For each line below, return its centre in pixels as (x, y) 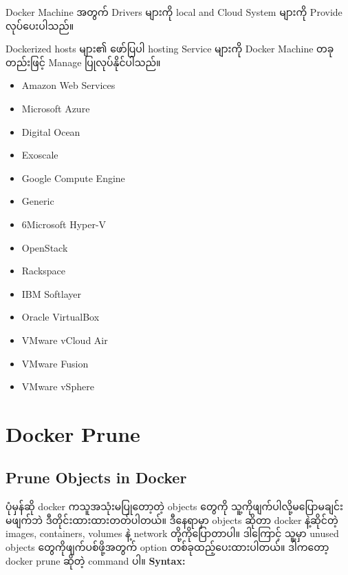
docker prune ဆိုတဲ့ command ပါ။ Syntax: (96, 560)
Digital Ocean (51, 131)
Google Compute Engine (73, 178)
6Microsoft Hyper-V (64, 224)
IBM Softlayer (51, 293)
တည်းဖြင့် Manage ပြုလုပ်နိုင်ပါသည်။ (83, 62)
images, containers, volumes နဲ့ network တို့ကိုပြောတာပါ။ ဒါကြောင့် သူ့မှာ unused (172, 533)
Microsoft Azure (56, 108)
